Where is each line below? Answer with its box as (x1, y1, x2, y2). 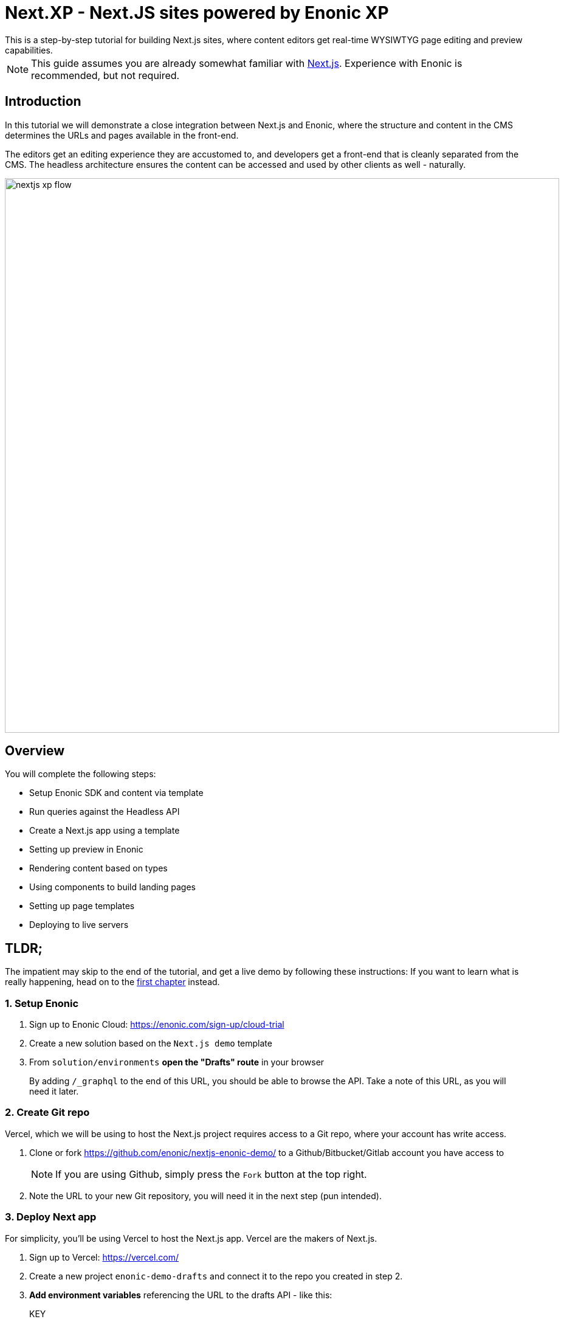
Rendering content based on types (29, 863, 168, 874)
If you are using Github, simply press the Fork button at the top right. (55, 1168, 367, 1180)
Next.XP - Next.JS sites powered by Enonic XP (5, 2, 389, 23)
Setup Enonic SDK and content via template (29, 787, 204, 798)
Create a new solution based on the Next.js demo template (29, 1038, 272, 1049)
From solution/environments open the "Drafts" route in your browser (29, 1057, 325, 1068)
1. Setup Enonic (5, 997, 79, 1009)
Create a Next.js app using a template (29, 825, 180, 836)
